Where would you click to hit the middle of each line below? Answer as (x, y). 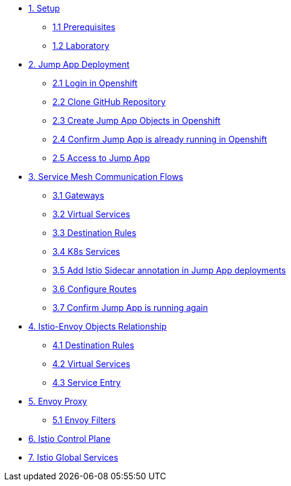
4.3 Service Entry (87, 382)
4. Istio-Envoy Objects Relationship (98, 326)
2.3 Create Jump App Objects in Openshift (136, 120)
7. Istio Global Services (74, 457)
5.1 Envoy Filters (84, 420)
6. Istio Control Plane (70, 439)
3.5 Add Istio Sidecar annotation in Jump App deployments (169, 270)
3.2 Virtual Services (91, 214)
